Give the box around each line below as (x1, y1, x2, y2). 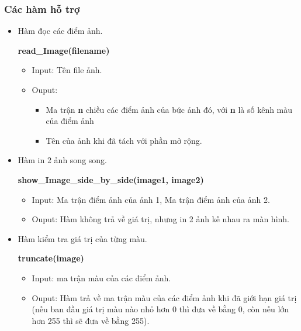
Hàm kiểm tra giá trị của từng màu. (18, 232, 147, 244)
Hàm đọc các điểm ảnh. (18, 25, 103, 37)
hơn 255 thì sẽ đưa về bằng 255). (32, 314, 150, 326)
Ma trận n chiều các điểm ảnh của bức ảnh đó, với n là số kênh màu (46, 103, 293, 115)
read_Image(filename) (18, 44, 110, 56)
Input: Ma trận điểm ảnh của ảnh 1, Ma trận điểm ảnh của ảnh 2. (32, 193, 270, 205)
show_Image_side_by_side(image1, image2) (18, 173, 204, 185)
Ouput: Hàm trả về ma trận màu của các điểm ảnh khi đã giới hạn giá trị (32, 291, 297, 304)
